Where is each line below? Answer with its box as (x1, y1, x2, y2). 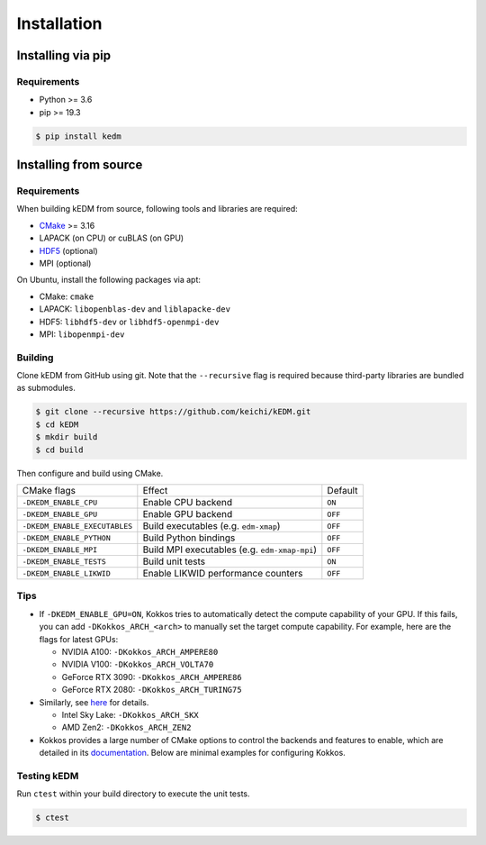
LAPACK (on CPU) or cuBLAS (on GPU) (39, 232, 184, 243)
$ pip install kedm (35, 131, 121, 141)
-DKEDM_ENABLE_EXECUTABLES (22, 521, 133, 531)
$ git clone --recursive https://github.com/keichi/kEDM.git (35, 406, 311, 417)
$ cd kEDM (35, 419, 79, 430)
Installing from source (16, 158, 143, 173)
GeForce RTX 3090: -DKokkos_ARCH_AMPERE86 (61, 671, 242, 682)
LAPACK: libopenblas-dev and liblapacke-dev (39, 304, 231, 314)
